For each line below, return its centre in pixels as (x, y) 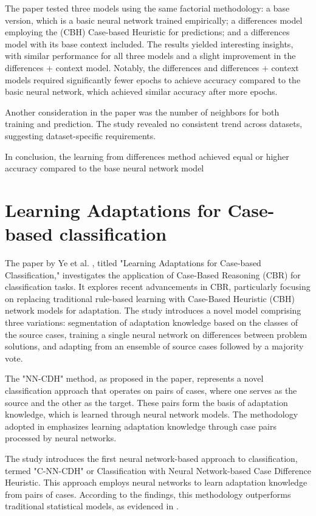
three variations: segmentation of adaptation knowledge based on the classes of (151, 322)
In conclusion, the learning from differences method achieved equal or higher (147, 156)
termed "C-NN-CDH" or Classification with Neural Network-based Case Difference (158, 470)
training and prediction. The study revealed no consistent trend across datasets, (154, 124)
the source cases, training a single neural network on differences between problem (156, 334)
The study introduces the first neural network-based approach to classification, (151, 458)
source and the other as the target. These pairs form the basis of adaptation (146, 402)
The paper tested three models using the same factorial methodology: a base (147, 8)
